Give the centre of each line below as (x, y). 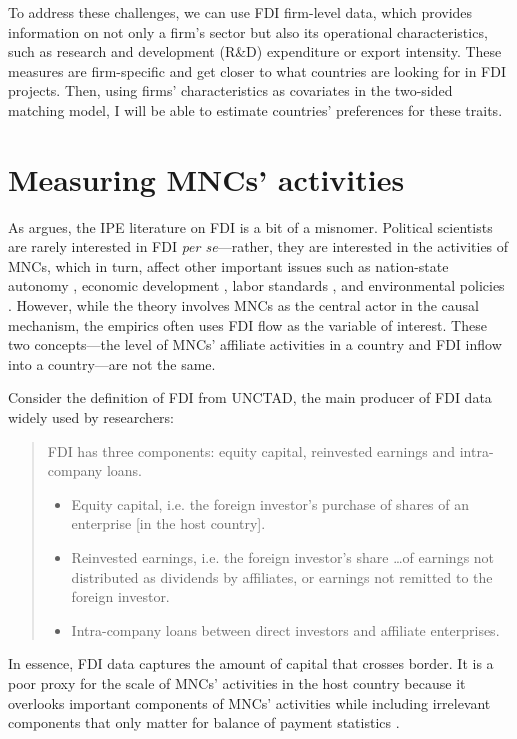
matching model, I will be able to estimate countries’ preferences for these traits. (255, 109)
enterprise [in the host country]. (168, 523)
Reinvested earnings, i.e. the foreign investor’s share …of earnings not (283, 557)
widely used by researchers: (91, 417)
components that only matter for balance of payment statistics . (204, 722)
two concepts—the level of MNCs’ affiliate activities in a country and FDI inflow (255, 344)
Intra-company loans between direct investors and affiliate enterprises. (285, 629)
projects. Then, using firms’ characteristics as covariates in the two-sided (230, 90)
